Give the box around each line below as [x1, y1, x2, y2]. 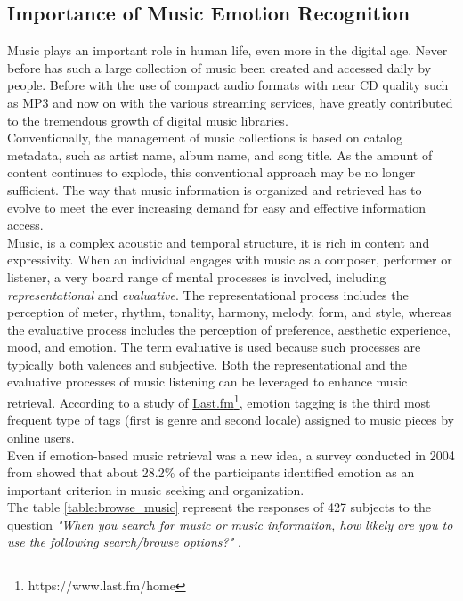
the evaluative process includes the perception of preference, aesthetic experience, [7, 320, 451, 338]
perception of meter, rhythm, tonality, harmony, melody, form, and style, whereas [7, 303, 451, 321]
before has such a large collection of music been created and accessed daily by [7, 58, 432, 77]
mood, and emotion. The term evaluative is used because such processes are [7, 337, 421, 356]
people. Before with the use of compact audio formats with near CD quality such [7, 76, 449, 94]
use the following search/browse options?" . [7, 532, 241, 551]
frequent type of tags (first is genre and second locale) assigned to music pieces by [7, 410, 454, 429]
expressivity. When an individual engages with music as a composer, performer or [7, 250, 452, 269]
